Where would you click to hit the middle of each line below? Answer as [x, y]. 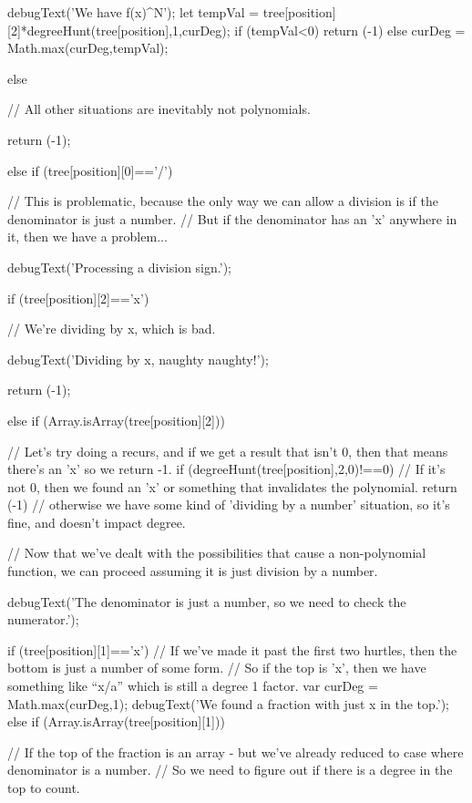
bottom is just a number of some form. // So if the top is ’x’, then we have [217, 668]
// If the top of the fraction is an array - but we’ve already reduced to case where [236, 752]
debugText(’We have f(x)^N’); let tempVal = [133, 12]
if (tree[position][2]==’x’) [78, 298]
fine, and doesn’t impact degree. [97, 522]
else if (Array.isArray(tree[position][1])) [116, 721]
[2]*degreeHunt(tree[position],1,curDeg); [119, 30]
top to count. [44, 788]
